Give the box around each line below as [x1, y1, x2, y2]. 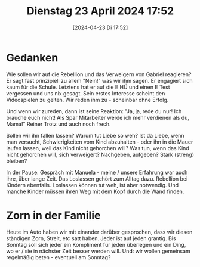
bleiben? [6, 157, 27, 164]
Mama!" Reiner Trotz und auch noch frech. [6, 120, 112, 128]
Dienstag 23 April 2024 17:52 [26, 4, 174, 18]
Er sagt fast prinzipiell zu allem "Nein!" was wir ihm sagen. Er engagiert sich [6, 77, 193, 84]
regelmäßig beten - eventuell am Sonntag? [6, 253, 111, 260]
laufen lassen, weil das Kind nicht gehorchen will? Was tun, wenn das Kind [6, 144, 189, 151]
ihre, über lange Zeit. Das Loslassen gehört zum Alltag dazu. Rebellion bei [6, 175, 188, 182]
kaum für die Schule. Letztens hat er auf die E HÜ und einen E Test [6, 83, 170, 91]
